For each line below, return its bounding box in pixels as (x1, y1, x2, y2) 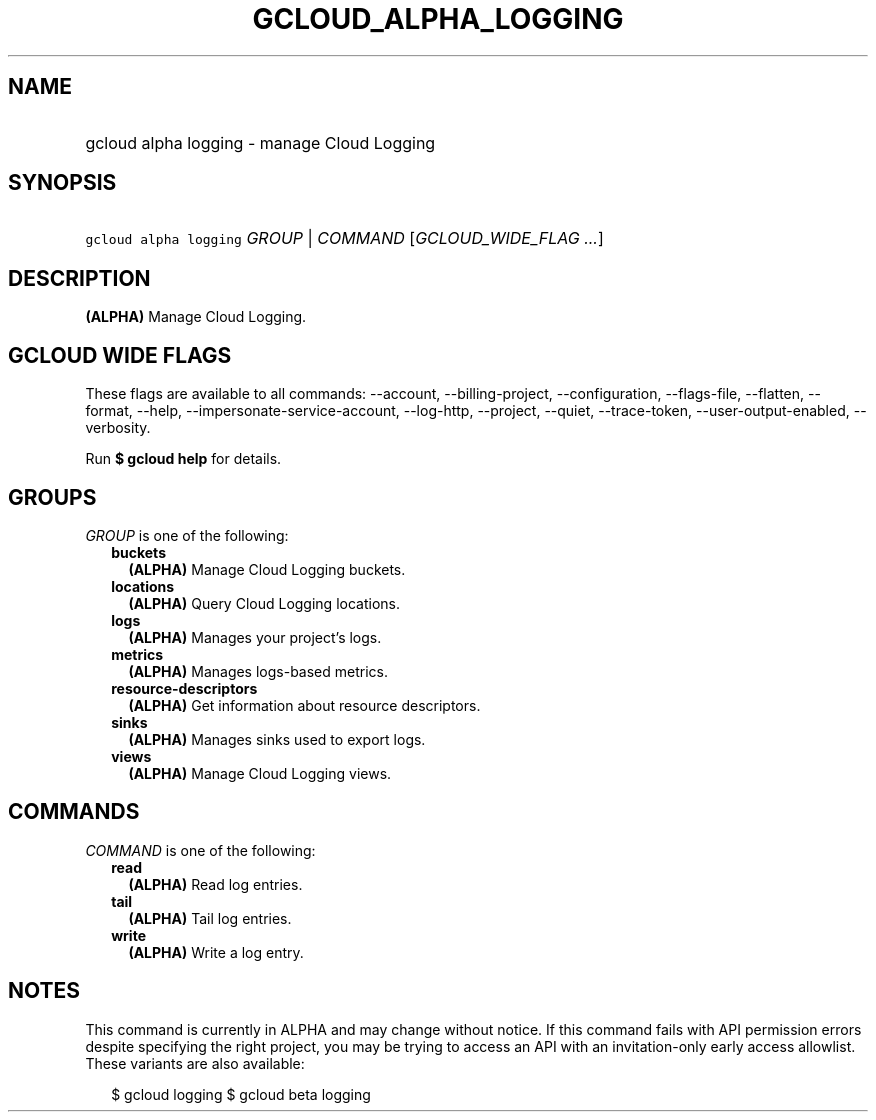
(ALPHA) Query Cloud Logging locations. (128, 594, 400, 612)
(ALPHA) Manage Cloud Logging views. (128, 764, 392, 782)
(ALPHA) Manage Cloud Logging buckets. (128, 560, 406, 578)
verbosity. (85, 419, 151, 437)
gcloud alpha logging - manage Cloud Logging (85, 132, 436, 153)
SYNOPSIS (8, 170, 117, 196)
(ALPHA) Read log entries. (128, 875, 303, 893)
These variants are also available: (85, 1054, 305, 1072)
